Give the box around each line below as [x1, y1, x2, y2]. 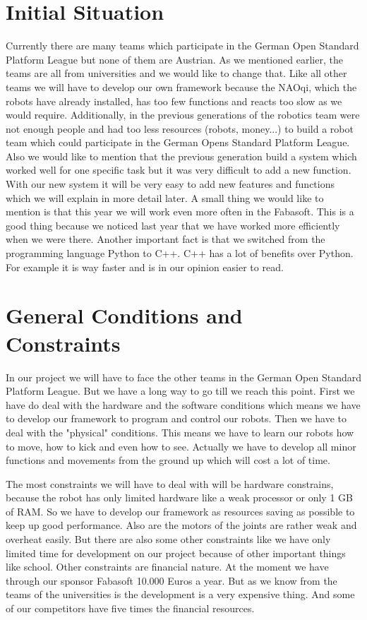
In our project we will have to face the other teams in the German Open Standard [6, 369, 361, 384]
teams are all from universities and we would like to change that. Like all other [6, 66, 347, 81]
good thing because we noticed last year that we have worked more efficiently [6, 217, 340, 232]
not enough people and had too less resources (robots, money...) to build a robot [6, 121, 354, 136]
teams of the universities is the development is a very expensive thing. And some [6, 587, 355, 602]
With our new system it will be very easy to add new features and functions [6, 177, 335, 191]
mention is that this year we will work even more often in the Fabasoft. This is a [6, 204, 354, 219]
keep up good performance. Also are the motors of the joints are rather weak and [6, 518, 357, 532]
